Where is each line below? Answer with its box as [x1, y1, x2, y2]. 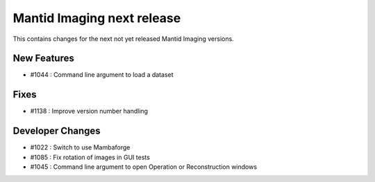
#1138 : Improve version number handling [30, 107, 149, 116]
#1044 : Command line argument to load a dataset [30, 71, 174, 79]
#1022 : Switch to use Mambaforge [30, 143, 131, 152]
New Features [12, 53, 74, 64]
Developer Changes [12, 125, 101, 137]
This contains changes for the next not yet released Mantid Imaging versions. [12, 35, 234, 43]
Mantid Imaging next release [12, 10, 181, 26]
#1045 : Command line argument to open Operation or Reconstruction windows [30, 163, 257, 171]
